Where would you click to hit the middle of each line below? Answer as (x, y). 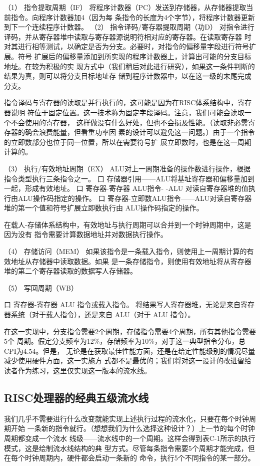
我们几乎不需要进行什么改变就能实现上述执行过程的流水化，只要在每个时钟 (126, 418)
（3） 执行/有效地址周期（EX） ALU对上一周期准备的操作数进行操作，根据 (127, 168)
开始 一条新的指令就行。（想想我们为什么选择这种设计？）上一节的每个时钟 (133, 428)
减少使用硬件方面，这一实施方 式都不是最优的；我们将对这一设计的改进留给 (128, 361)
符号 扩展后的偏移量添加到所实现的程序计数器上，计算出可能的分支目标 (134, 56)
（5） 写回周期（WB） (41, 287)
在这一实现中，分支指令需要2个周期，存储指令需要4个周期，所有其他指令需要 (130, 331)
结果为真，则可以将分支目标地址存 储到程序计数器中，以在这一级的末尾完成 (128, 76)
